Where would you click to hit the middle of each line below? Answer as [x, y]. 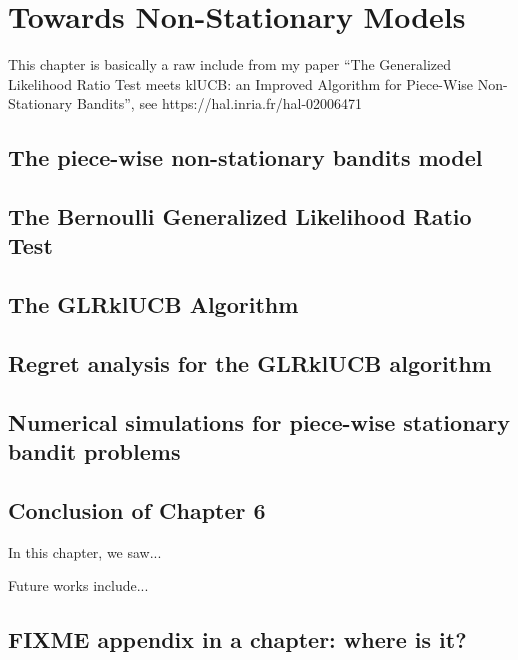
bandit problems [94, 451]
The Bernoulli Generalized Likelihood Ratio [240, 216]
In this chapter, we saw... [85, 551]
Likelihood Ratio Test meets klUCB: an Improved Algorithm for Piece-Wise [241, 83]
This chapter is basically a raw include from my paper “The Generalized [230, 64]
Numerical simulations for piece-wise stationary [259, 421]
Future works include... [78, 585]
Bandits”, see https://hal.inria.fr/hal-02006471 [219, 103]
